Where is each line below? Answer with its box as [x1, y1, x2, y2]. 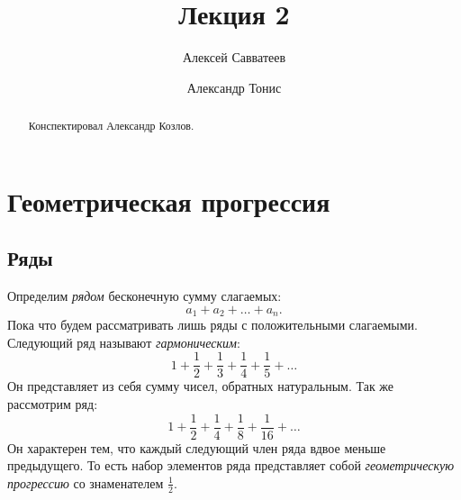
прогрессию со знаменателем [7, 473, 164, 492]
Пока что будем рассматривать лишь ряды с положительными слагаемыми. [7, 315, 418, 334]
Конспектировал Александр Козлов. [28, 118, 194, 133]
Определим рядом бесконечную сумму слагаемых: [7, 286, 282, 305]
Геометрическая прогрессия [7, 182, 330, 219]
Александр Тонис [186, 77, 282, 96]
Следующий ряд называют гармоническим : [7, 332, 240, 351]
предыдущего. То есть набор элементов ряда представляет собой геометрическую [7, 456, 455, 475]
